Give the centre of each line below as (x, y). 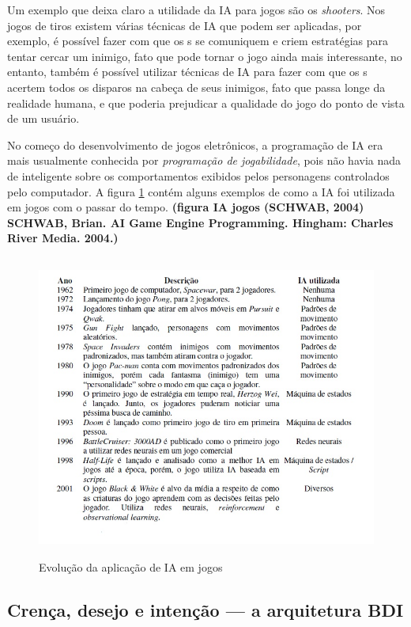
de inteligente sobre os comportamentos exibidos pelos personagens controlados (198, 175)
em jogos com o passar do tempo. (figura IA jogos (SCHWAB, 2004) (186, 207)
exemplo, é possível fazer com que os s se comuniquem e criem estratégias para (198, 41)
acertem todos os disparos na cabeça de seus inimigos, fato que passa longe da (196, 87)
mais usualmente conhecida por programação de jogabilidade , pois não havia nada (204, 160)
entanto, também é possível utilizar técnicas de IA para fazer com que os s (187, 72)
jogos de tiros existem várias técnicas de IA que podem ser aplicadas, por (185, 25)
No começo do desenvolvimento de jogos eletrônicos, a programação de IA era (195, 144)
